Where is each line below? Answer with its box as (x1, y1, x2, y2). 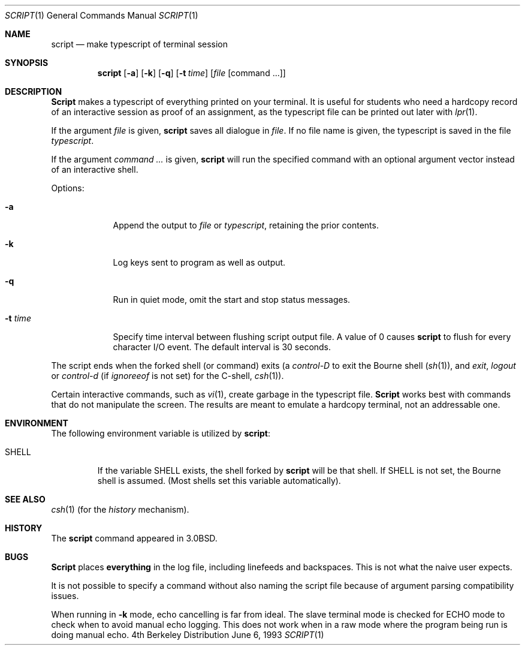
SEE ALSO (5, 494, 46, 504)
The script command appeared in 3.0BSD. (51, 533, 218, 543)
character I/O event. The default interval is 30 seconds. (113, 342, 331, 352)
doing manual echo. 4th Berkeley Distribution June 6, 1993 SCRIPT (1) (51, 630, 324, 640)
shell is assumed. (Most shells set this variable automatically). (97, 476, 341, 486)
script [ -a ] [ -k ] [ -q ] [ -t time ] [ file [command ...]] (97, 68, 286, 78)
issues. (51, 591, 79, 601)
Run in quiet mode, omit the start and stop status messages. (113, 294, 351, 305)
